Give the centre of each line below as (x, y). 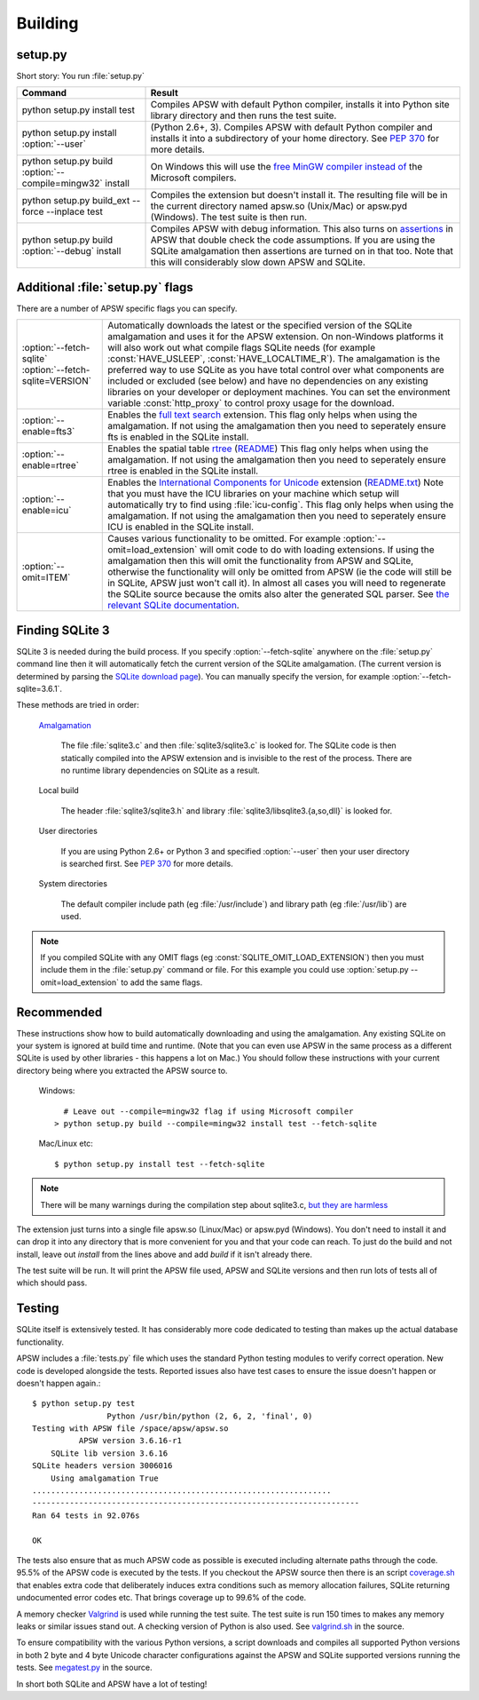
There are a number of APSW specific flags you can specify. (127, 308)
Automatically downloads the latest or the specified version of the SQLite (260, 326)
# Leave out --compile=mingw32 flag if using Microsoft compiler (208, 1111)
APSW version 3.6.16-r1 (130, 1441)
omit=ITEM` (46, 577)
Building (47, 23)
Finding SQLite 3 (63, 630)
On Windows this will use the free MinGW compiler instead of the (287, 167)
